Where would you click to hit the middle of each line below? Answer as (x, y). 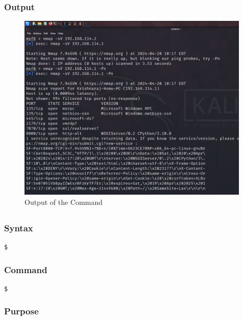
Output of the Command (64, 202)
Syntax (19, 228)
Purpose (21, 311)
